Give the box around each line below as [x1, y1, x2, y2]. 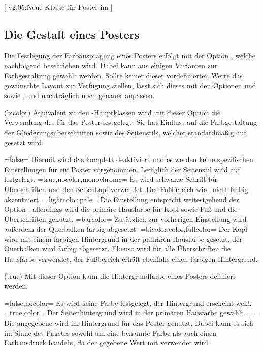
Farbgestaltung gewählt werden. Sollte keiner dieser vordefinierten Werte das [4, 70, 243, 80]
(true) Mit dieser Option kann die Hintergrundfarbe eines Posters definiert [4, 270, 236, 281]
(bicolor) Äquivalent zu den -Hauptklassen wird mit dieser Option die [4, 107, 221, 117]
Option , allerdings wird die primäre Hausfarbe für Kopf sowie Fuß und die [4, 204, 238, 214]
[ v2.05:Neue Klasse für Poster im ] [4, 2, 113, 12]
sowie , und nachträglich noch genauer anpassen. [4, 90, 155, 101]
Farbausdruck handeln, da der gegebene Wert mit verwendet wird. [4, 337, 210, 348]
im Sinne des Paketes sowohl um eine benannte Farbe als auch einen [4, 327, 216, 338]
